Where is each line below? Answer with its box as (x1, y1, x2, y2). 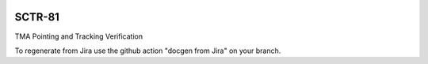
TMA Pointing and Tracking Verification (14, 32, 143, 41)
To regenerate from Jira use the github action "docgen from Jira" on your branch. (14, 46, 281, 55)
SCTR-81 (14, 10, 59, 24)
